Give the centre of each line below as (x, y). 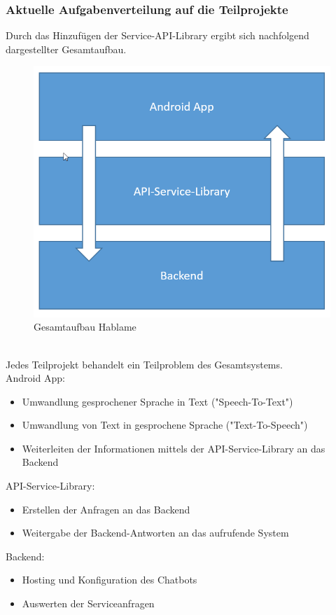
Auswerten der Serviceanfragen (88, 603)
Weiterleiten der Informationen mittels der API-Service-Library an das (174, 448)
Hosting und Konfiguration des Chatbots (110, 580)
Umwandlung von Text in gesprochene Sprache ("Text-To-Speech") (165, 425)
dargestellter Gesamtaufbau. (66, 49)
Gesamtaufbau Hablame (85, 327)
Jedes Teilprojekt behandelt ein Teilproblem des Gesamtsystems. (144, 364)
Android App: (35, 378)
